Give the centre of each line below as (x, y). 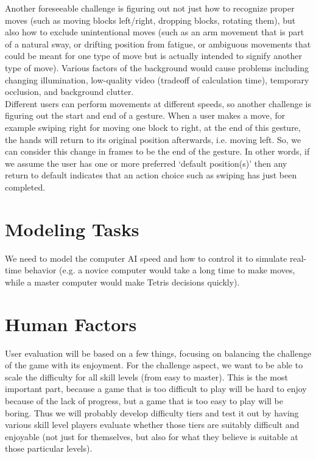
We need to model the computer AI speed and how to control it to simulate (146, 258)
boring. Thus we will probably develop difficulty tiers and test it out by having (152, 412)
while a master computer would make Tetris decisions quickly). (122, 282)
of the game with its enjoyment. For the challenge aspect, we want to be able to (154, 365)
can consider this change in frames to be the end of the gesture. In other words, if (157, 151)
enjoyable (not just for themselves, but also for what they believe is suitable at (152, 436)
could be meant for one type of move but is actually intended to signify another (153, 56)
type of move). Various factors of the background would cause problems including (157, 67)
